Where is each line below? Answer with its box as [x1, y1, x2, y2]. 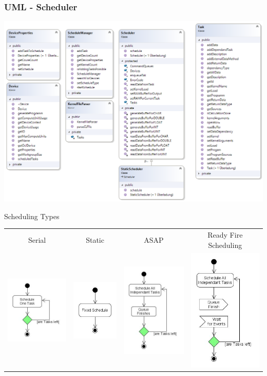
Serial [28, 234, 46, 245]
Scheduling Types [4, 210, 60, 221]
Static [86, 234, 104, 245]
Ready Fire [207, 229, 243, 240]
